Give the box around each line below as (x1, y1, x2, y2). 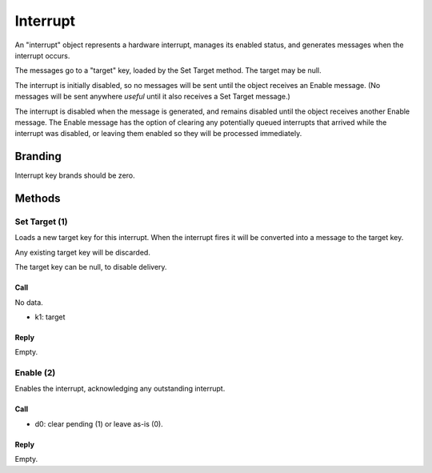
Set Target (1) (14, 216, 68, 227)
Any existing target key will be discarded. (14, 247, 151, 257)
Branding (14, 150, 62, 163)
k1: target (34, 312, 66, 322)
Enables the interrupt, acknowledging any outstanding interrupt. (14, 384, 226, 394)
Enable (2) (14, 367, 56, 379)
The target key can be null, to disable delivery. (14, 263, 167, 272)
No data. (14, 297, 43, 307)
